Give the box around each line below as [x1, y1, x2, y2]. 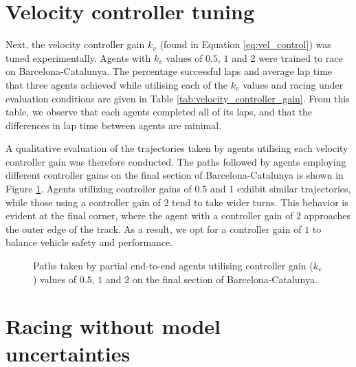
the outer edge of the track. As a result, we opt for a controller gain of [5, 221, 302, 236]
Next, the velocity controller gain [5, 37, 145, 52]
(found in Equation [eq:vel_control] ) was [159, 37, 331, 52]
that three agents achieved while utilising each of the [5, 77, 227, 91]
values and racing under [243, 77, 344, 91]
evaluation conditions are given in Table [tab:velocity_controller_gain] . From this [5, 91, 350, 105]
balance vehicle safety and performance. [5, 235, 173, 249]
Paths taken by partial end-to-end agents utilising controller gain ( [33, 258, 313, 273]
